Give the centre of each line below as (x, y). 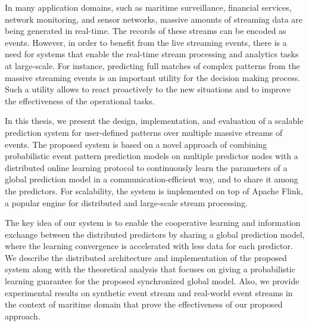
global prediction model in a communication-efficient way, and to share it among (152, 179)
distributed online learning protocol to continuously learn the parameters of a (146, 167)
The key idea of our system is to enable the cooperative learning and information (153, 223)
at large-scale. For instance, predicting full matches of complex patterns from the (152, 65)
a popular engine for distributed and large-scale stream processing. (126, 202)
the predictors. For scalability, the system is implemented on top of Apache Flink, (154, 190)
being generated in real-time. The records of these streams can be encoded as (146, 31)
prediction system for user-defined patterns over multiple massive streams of (144, 132)
